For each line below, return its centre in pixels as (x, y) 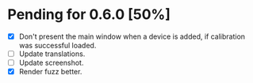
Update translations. (52, 54)
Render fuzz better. (50, 72)
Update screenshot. (51, 63)
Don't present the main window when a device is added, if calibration (132, 36)
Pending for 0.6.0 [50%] (89, 15)
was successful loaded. (57, 45)
